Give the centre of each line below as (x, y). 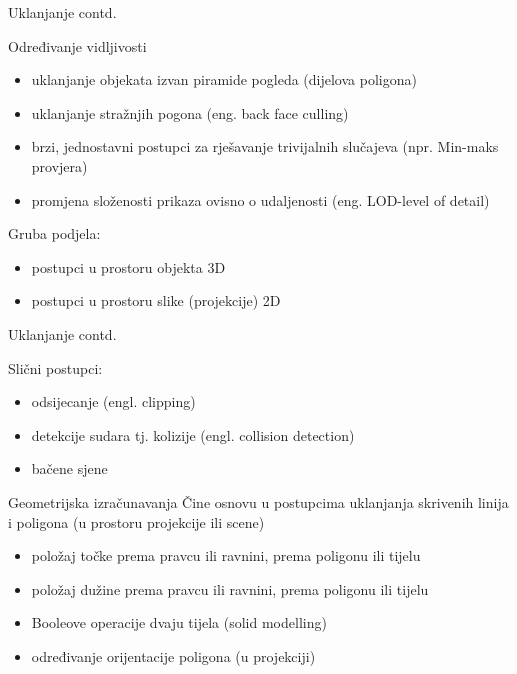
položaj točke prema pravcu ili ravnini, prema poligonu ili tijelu (226, 555)
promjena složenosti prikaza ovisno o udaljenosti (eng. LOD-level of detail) (260, 199)
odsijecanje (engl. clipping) (113, 401)
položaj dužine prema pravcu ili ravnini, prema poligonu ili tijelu (230, 588)
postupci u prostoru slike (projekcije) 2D (156, 300)
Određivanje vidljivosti (77, 45)
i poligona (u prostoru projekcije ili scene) (136, 521)
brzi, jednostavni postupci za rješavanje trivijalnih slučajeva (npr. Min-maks (265, 146)
